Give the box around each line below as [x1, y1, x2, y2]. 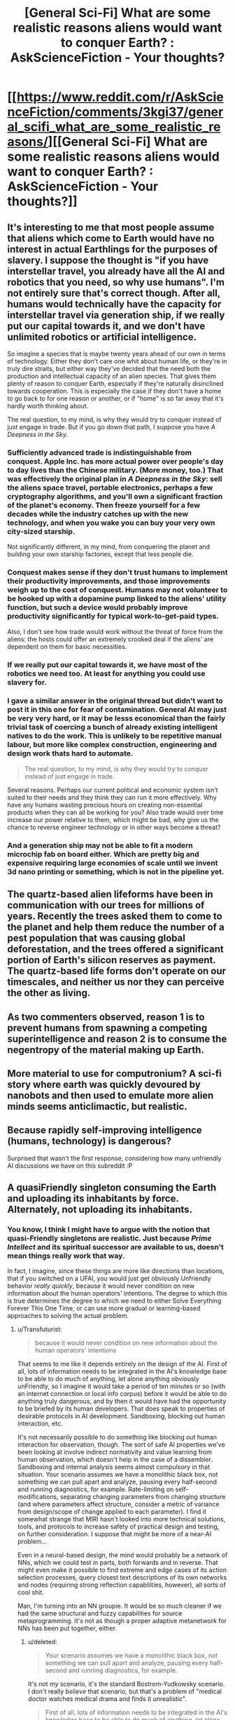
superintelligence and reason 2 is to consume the [7, 1033, 227, 1044]
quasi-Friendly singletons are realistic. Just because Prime [7, 1233, 212, 1243]
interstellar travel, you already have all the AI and [7, 265, 225, 277]
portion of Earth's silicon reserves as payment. [7, 954, 216, 966]
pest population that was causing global [7, 932, 185, 944]
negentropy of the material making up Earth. [7, 1044, 205, 1056]
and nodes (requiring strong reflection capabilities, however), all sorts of [17, 1580, 226, 1590]
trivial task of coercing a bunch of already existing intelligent [7, 723, 218, 732]
